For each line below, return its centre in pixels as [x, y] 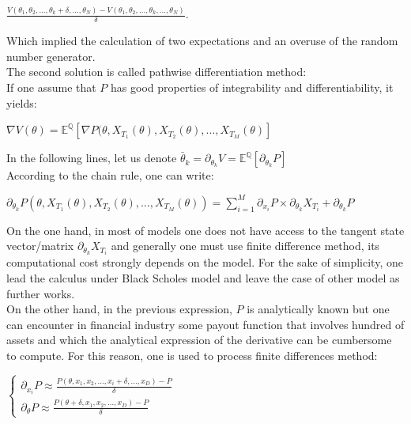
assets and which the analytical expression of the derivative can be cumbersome [199, 340]
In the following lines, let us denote [92, 158]
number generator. [51, 56]
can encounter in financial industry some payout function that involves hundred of [205, 324]
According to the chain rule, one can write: [110, 175]
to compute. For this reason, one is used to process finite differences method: [192, 355]
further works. [41, 293]
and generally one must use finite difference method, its [245, 246]
